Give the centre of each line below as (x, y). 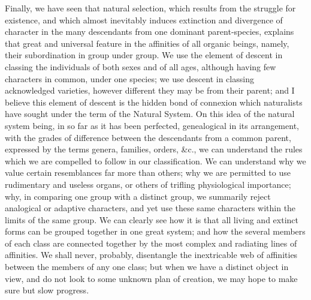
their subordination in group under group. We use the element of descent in (144, 55)
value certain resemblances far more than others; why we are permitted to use (148, 172)
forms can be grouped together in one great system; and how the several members (155, 231)
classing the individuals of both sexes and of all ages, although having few (141, 66)
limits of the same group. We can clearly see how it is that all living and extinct (152, 219)
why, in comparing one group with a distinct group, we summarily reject (138, 196)
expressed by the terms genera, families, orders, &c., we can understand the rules (154, 149)
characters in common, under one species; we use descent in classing (129, 78)
